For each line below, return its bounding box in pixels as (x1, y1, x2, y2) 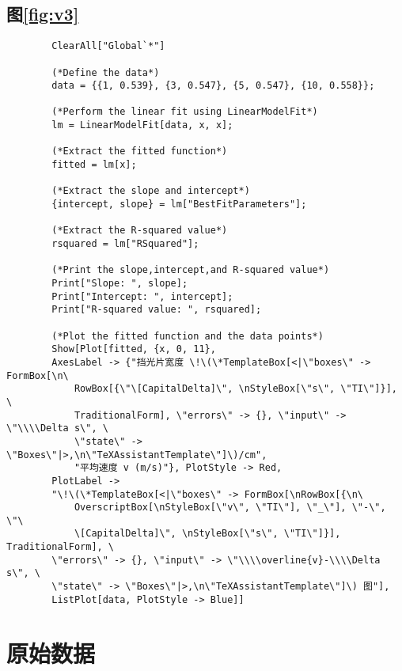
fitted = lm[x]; (51, 159, 137, 171)
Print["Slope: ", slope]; (51, 278, 188, 290)
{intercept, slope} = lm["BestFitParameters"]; (51, 199, 307, 210)
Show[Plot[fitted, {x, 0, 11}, (51, 343, 216, 355)
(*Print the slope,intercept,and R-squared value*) (51, 264, 330, 276)
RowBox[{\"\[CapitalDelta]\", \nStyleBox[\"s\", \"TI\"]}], (74, 383, 397, 395)
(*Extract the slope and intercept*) (51, 185, 250, 197)
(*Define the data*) (51, 66, 160, 78)
